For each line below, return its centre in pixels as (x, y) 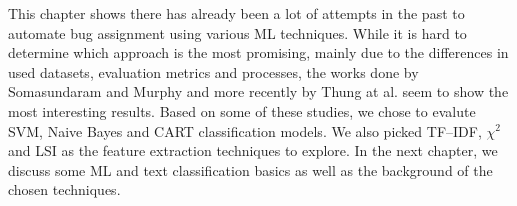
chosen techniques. (64, 189)
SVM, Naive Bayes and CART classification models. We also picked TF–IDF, (245, 130)
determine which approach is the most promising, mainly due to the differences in (258, 52)
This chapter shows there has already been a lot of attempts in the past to (236, 13)
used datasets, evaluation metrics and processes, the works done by (213, 71)
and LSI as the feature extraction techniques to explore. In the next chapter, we (253, 150)
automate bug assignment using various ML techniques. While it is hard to (237, 32)
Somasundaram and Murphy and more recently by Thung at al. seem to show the (258, 91)
